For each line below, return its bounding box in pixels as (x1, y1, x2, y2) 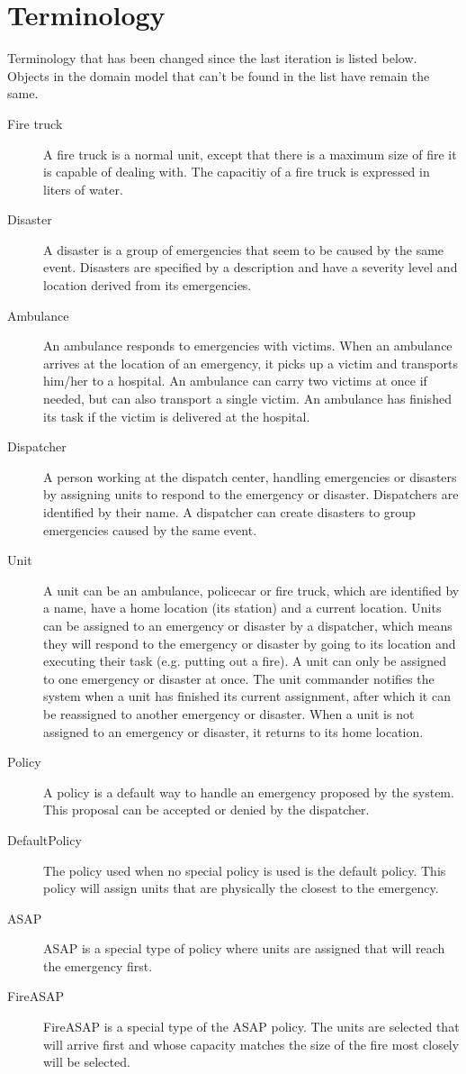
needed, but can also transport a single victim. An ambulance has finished (43, 389, 452, 408)
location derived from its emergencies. (43, 276, 252, 295)
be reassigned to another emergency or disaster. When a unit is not (43, 704, 415, 723)
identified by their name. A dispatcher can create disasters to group (43, 503, 416, 521)
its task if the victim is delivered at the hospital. (43, 406, 310, 425)
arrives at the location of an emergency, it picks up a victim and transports (43, 353, 458, 372)
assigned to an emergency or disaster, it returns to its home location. (43, 722, 424, 741)
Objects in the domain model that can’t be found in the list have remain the (7, 66, 430, 85)
